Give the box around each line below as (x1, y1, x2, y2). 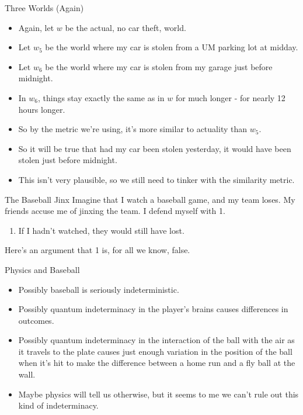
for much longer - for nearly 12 (175, 91, 285, 103)
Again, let (18, 21, 54, 33)
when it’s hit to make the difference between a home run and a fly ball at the (18, 357, 295, 369)
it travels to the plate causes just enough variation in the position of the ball (18, 345, 292, 357)
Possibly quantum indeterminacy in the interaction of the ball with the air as (18, 334, 295, 346)
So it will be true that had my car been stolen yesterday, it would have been (18, 142, 291, 154)
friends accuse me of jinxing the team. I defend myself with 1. (5, 205, 225, 217)
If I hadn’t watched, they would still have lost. (18, 224, 184, 236)
